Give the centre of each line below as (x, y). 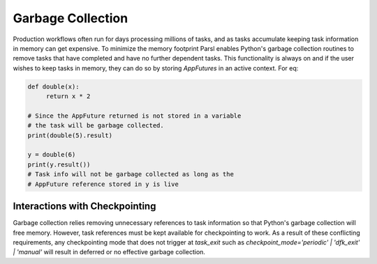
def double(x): (53, 86)
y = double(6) (52, 155)
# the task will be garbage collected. (96, 126)
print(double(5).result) (70, 135)
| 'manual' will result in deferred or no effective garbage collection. (109, 252)
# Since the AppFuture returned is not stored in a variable (134, 116)
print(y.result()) (59, 164)
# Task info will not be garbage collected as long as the (131, 174)
